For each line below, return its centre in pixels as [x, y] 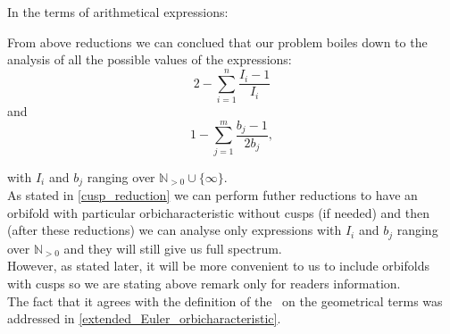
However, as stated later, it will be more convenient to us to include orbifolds [218, 266]
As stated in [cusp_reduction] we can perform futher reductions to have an [212, 195]
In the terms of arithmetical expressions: [118, 12]
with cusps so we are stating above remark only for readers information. [204, 283]
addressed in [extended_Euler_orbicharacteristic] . [144, 318]
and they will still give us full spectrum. [173, 248]
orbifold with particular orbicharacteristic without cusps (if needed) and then [219, 212]
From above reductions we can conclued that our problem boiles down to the [217, 42]
